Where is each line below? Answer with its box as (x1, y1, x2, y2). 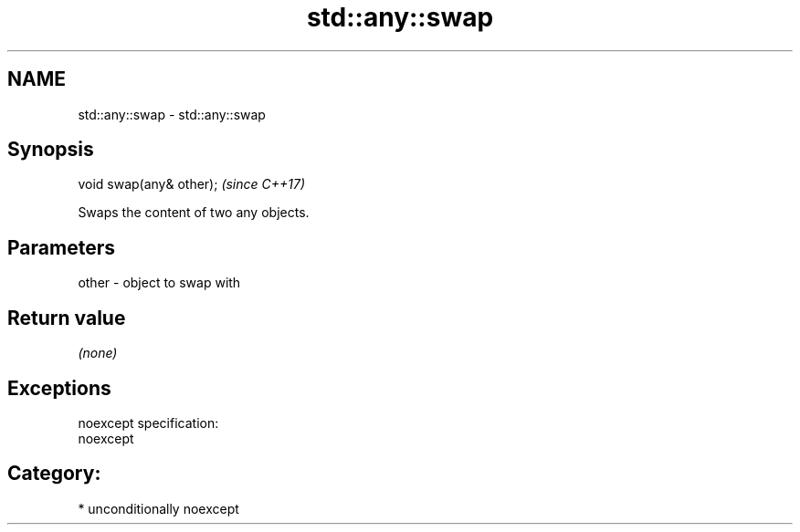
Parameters (7, 235, 115, 259)
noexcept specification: (78, 414, 219, 431)
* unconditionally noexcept (78, 500, 239, 516)
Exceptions (7, 376, 111, 400)
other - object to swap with (78, 275, 241, 291)
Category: (7, 462, 101, 485)
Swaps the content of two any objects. (78, 204, 310, 221)
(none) (78, 345, 118, 361)
